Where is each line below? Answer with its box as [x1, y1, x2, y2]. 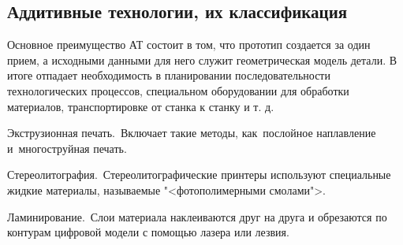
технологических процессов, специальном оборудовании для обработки [7, 82, 349, 98]
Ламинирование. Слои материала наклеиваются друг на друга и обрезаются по [7, 208, 387, 225]
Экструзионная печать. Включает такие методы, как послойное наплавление [7, 124, 376, 141]
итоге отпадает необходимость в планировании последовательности [7, 67, 330, 84]
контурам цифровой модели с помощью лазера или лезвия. [7, 224, 289, 240]
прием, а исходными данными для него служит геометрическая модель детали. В [7, 51, 397, 68]
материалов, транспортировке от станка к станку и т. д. [7, 98, 274, 114]
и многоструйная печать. [7, 139, 127, 156]
